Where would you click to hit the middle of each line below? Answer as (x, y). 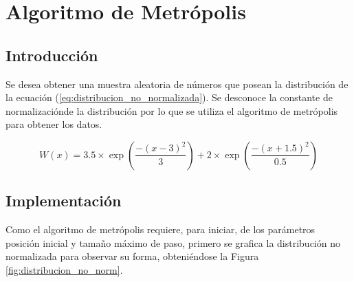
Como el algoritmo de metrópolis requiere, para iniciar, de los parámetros (161, 229)
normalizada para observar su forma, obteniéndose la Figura (132, 256)
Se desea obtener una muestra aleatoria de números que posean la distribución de (177, 84)
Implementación (64, 200)
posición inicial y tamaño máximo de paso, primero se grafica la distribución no (173, 242)
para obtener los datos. (54, 124)
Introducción (52, 55)
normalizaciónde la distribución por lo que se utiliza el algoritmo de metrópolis (172, 110)
